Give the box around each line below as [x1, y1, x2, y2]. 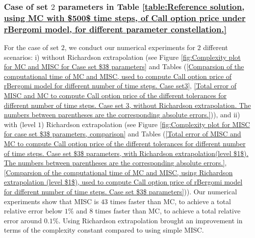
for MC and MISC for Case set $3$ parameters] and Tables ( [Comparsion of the [4, 61, 244, 72]
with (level [4, 119, 36, 129]
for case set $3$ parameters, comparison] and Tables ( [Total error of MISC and [4, 129, 241, 139]
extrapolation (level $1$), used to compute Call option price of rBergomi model [4, 177, 243, 187]
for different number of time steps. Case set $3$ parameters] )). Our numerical [4, 186, 237, 196]
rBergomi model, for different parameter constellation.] [4, 23, 227, 35]
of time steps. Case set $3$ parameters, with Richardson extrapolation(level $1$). [4, 148, 249, 158]
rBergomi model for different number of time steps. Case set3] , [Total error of [4, 80, 237, 91]
